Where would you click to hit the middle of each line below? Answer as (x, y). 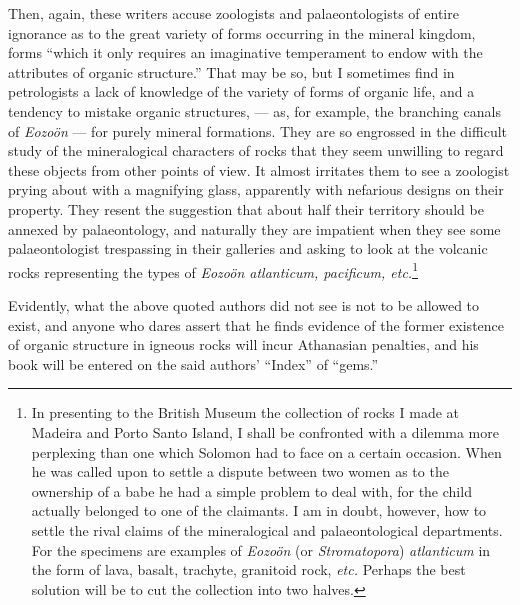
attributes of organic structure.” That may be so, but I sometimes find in (231, 71)
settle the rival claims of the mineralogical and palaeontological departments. (267, 529)
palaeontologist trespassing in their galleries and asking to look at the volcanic (248, 248)
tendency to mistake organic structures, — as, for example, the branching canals (254, 110)
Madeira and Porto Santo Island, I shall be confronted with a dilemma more (265, 431)
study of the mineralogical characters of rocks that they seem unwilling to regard (256, 150)
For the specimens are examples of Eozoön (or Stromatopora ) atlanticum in (261, 549)
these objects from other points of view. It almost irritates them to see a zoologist (259, 169)
